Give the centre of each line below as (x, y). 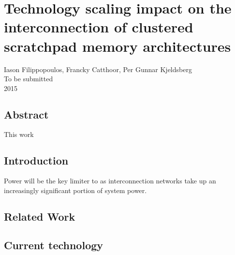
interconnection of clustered (99, 27)
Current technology (54, 245)
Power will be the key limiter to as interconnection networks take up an (110, 181)
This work (19, 134)
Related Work (40, 216)
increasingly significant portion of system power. (75, 190)
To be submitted (29, 79)
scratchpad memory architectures (117, 46)
